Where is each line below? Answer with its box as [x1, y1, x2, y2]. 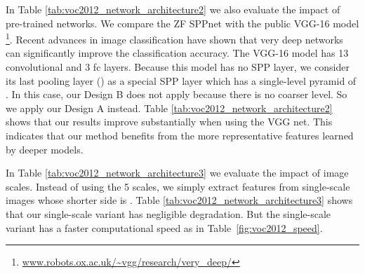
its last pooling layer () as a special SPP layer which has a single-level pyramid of [6, 73, 357, 88]
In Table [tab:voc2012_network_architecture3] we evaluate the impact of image [6, 165, 349, 180]
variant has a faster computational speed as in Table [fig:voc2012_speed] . [6, 220, 323, 235]
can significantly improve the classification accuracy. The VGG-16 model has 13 [6, 46, 349, 60]
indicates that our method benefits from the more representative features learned [6, 128, 354, 142]
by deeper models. [6, 142, 84, 156]
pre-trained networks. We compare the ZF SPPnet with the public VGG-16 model [6, 15, 359, 30]
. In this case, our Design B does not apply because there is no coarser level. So [6, 87, 347, 102]
